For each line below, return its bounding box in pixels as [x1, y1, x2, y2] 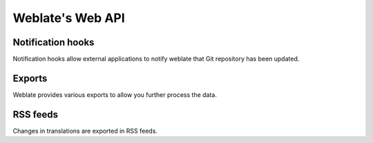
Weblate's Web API [12, 10, 126, 25]
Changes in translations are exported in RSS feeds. [12, 126, 158, 135]
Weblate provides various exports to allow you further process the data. [12, 90, 217, 99]
